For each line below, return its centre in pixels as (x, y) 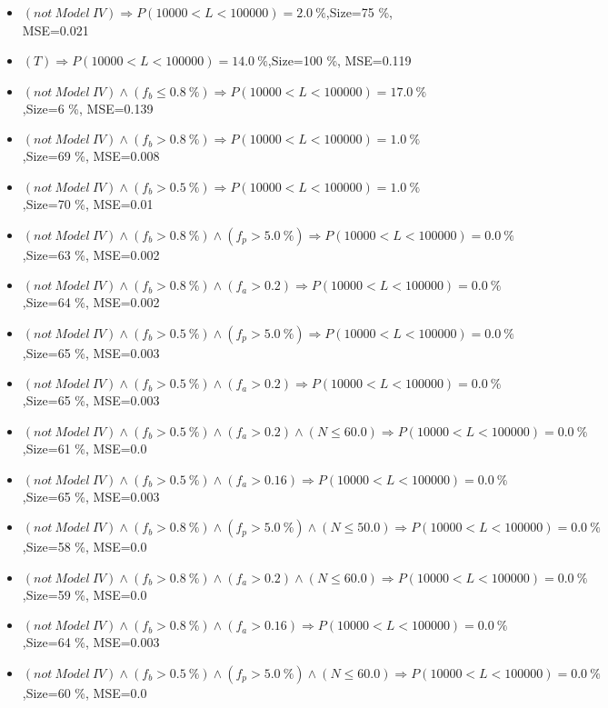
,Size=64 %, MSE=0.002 (91, 302)
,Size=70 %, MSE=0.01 (88, 203)
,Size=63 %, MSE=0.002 (91, 254)
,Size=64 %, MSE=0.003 (91, 642)
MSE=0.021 (55, 30)
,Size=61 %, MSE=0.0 (85, 448)
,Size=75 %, (359, 12)
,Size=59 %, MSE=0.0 (85, 594)
